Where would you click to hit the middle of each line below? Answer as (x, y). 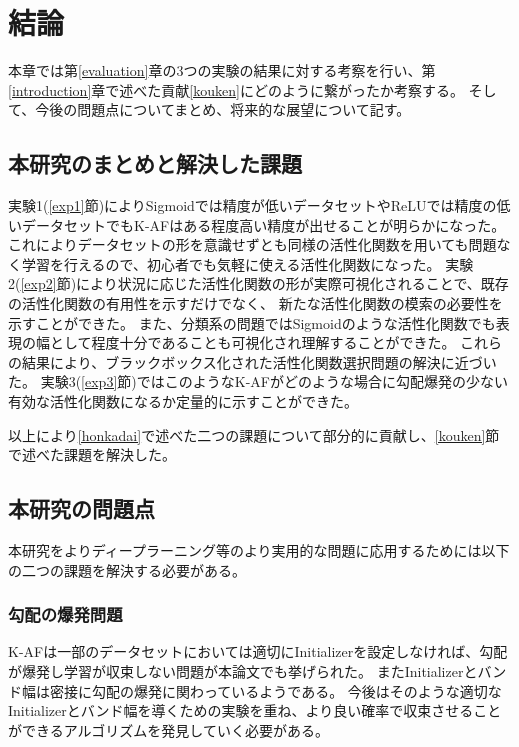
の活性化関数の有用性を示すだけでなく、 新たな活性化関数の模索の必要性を (255, 303)
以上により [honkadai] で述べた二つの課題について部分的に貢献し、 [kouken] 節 (254, 434)
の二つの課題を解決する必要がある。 (127, 569)
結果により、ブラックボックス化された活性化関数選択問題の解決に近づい (259, 361)
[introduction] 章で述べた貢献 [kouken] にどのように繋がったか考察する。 (236, 89)
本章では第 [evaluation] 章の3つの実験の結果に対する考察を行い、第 (222, 70)
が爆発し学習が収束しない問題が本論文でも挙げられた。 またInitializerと (243, 671)
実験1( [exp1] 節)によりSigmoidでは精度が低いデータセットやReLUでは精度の (252, 205)
